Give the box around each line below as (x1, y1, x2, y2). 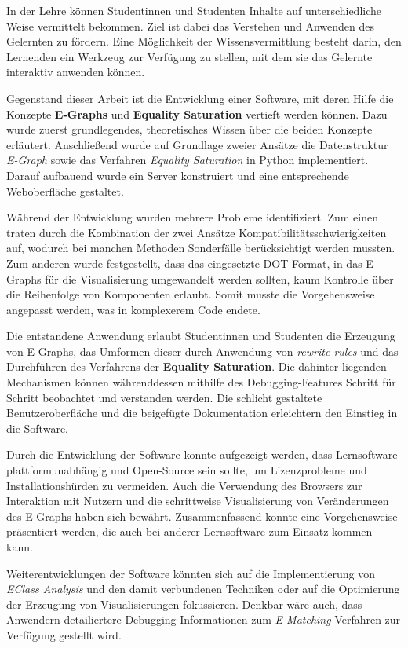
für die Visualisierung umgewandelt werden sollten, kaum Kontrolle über (45, 270, 394, 287)
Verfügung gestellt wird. (6, 626, 122, 643)
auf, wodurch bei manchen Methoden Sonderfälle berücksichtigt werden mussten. (6, 240, 395, 256)
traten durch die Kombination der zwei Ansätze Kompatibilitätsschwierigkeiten (6, 224, 387, 240)
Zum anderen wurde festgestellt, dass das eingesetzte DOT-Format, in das (6, 254, 362, 271)
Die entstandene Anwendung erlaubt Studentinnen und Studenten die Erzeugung (6, 328, 395, 344)
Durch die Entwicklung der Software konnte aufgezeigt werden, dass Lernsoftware (6, 446, 398, 463)
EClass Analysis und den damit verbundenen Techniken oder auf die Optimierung (6, 580, 400, 597)
